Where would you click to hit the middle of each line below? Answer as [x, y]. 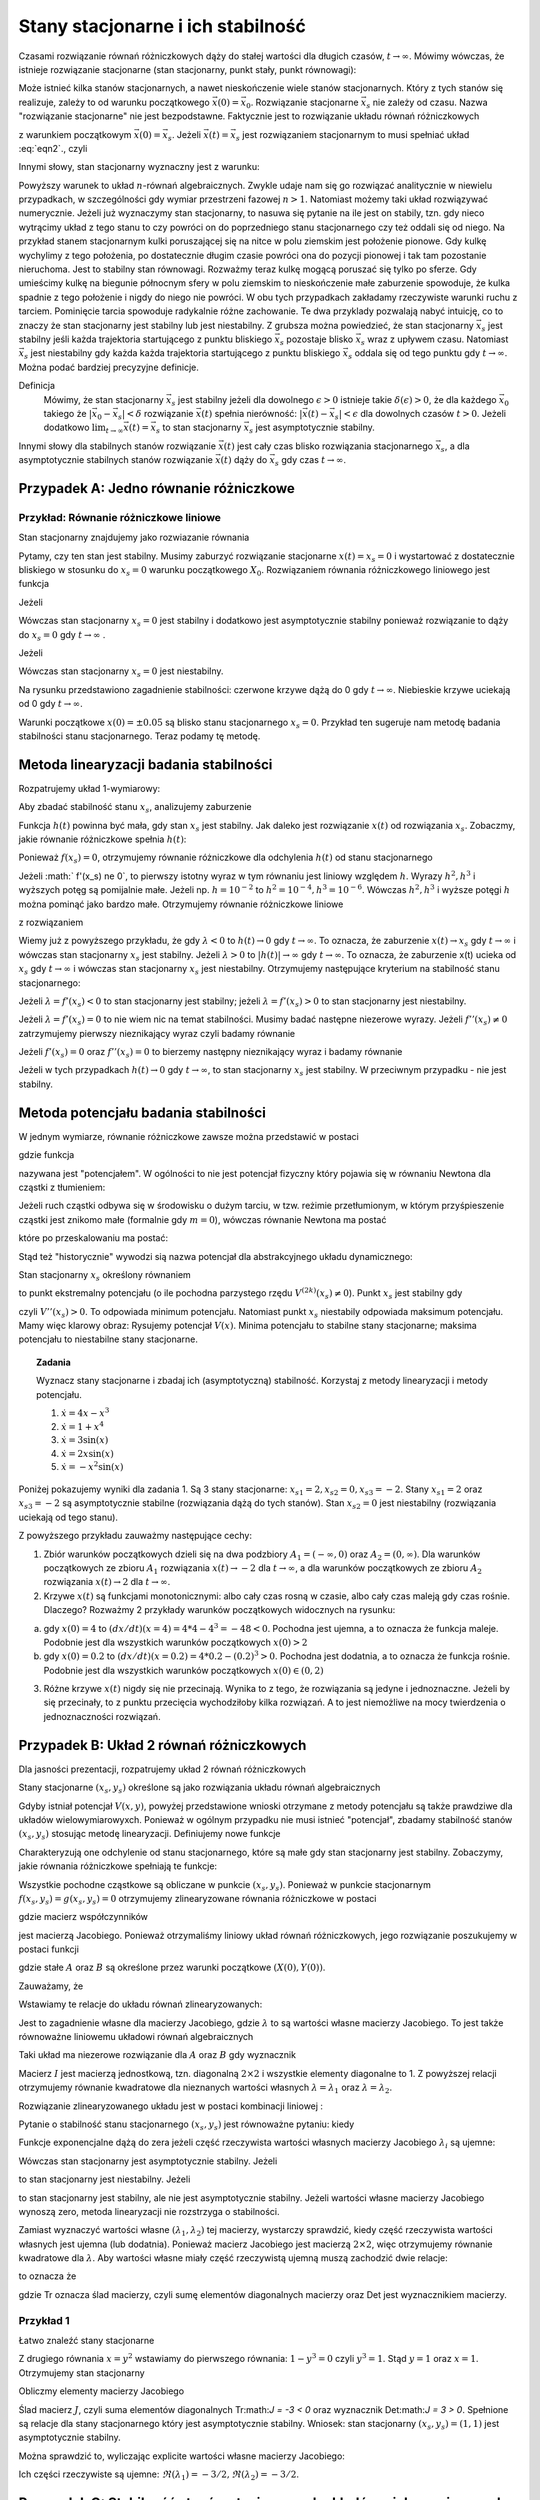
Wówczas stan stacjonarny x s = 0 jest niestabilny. [121, 672]
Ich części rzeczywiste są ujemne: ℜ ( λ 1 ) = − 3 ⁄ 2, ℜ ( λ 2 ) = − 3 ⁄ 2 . [159, 2475]
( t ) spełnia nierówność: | [252, 413]
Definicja [36, 386]
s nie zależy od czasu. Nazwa [427, 103]
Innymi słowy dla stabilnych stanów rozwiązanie [117, 446]
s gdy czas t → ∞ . [310, 461]
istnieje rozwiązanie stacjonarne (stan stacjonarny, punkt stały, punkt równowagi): [187, 69]
